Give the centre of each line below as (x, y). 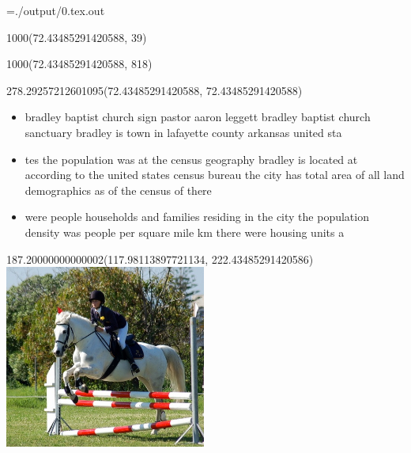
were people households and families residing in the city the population (197, 217)
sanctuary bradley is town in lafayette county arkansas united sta (183, 132)
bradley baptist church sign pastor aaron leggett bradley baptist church (198, 117)
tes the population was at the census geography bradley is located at (191, 159)
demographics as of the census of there (118, 190)
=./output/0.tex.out (56, 10)
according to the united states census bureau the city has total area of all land (215, 175)
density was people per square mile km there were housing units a (185, 232)
